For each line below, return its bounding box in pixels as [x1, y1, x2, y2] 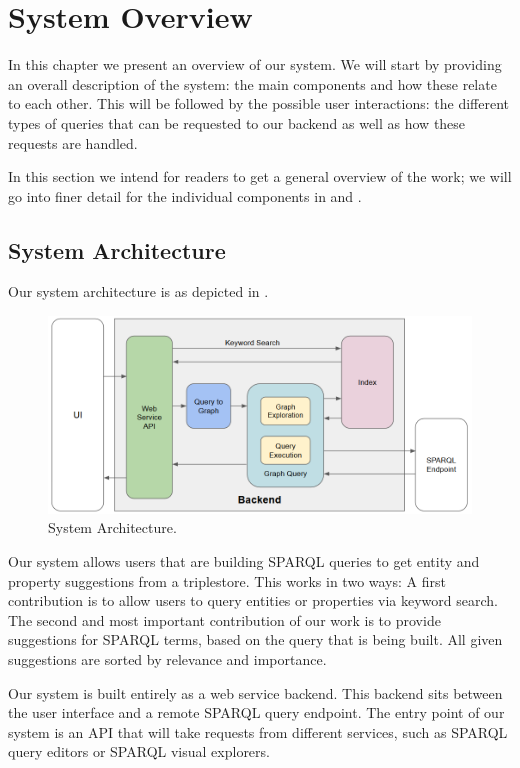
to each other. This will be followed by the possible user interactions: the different [8, 93, 510, 114]
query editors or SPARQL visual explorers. [8, 741, 270, 762]
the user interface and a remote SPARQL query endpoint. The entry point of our [8, 702, 505, 723]
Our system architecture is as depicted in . [8, 281, 269, 302]
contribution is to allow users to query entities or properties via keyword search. [8, 590, 498, 611]
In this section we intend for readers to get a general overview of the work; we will [8, 166, 512, 187]
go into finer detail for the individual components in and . [8, 185, 362, 206]
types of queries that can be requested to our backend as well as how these [8, 112, 466, 133]
